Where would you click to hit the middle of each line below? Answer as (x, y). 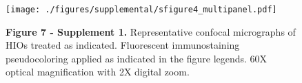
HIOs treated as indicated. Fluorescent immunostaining (123, 45)
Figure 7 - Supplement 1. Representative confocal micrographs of (151, 31)
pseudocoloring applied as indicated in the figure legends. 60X (137, 58)
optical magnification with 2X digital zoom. (98, 72)
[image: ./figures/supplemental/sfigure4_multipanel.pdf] (141, 10)
